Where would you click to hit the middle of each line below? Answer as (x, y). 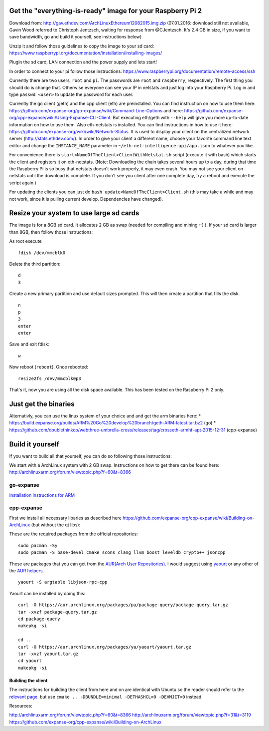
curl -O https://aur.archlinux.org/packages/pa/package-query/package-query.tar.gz (123, 605)
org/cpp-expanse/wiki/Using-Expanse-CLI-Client (60, 118)
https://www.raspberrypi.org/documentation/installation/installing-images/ (86, 53)
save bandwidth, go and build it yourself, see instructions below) (75, 37)
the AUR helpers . (27, 571)
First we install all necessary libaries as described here (66, 518)
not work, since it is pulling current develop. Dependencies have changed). (86, 199)
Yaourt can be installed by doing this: (47, 593)
